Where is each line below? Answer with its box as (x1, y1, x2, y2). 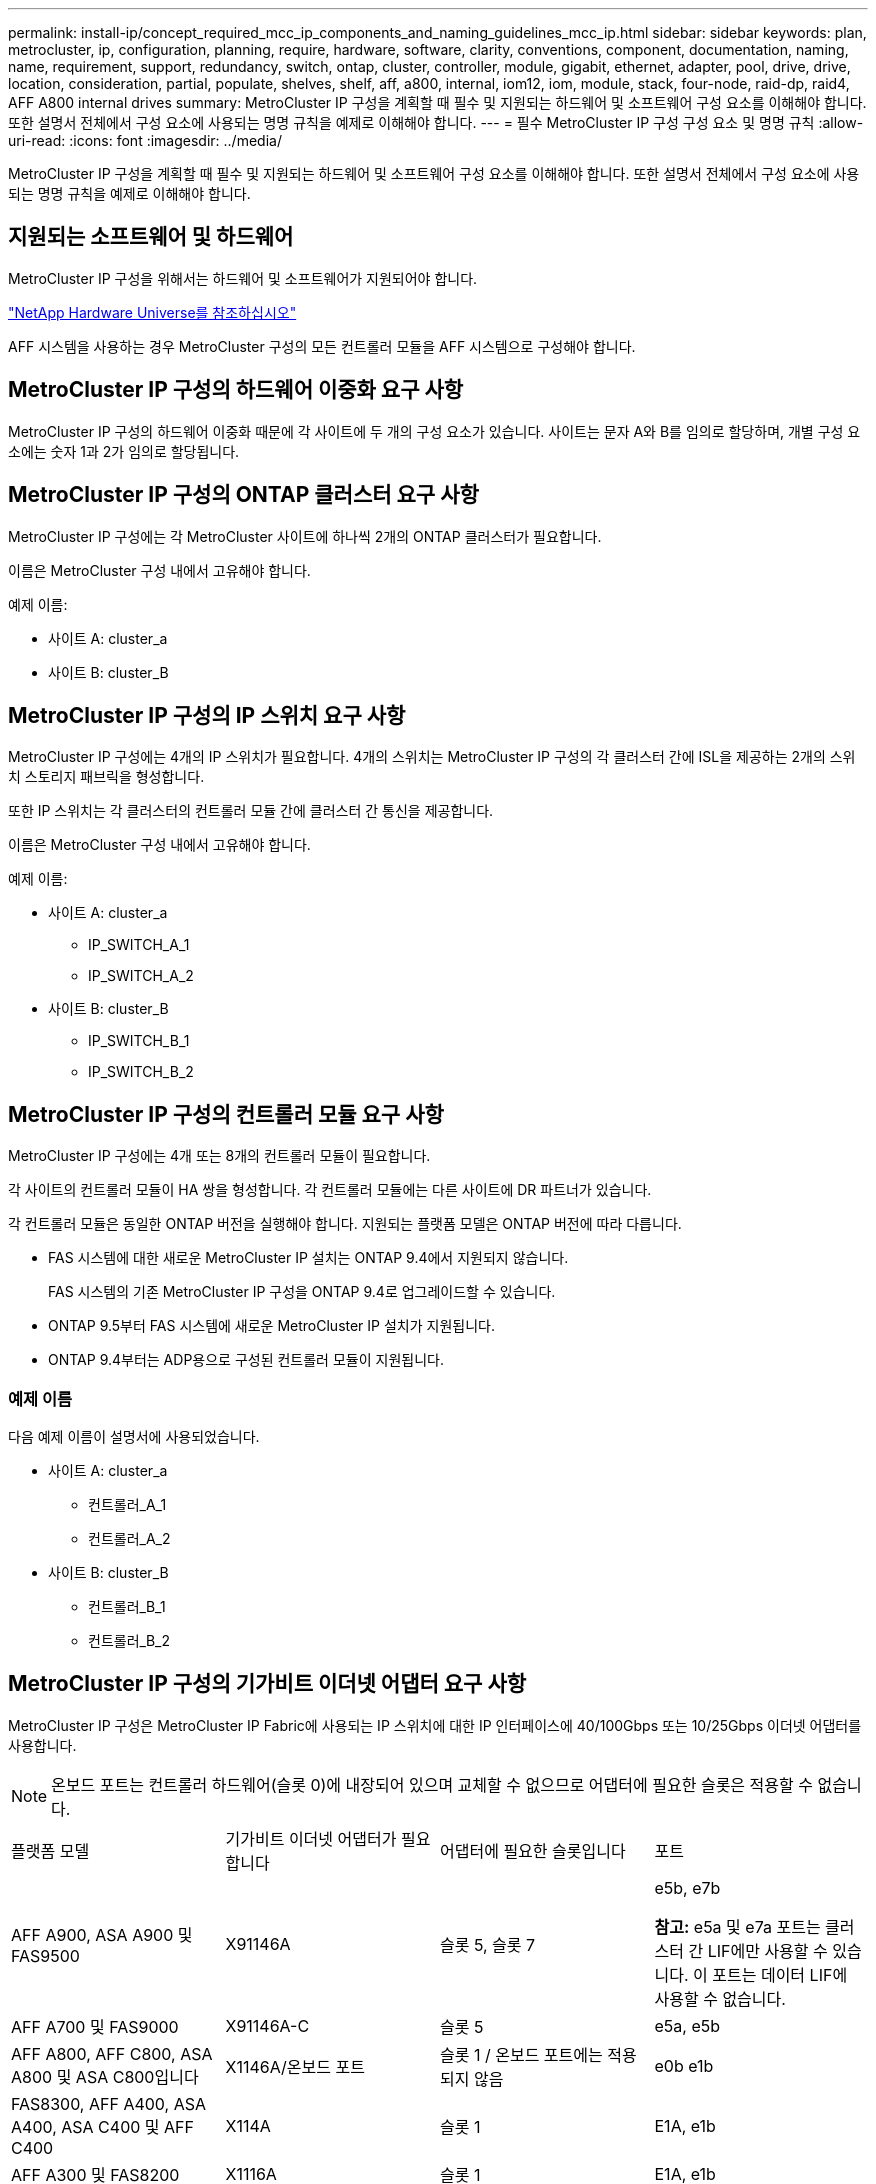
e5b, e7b (654, 1877, 721, 1898)
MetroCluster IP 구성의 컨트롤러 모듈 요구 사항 (8, 1101, 444, 1127)
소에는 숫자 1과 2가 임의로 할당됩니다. (8, 442, 240, 460)
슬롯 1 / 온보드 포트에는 (440, 2044, 603, 2065)
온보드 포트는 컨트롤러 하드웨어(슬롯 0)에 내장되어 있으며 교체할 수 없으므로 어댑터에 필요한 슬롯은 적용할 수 (51, 1774, 813, 1795)
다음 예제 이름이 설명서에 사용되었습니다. (8, 1427, 260, 1445)
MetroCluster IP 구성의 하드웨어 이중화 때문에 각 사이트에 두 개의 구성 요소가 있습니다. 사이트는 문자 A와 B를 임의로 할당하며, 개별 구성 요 (8, 422, 861, 440)
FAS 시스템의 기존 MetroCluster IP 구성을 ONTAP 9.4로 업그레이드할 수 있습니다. (48, 1283, 556, 1301)
